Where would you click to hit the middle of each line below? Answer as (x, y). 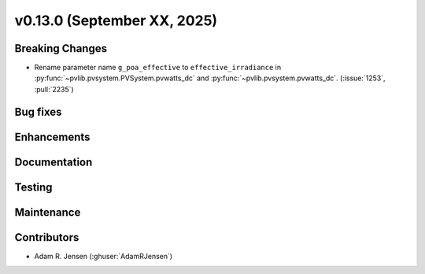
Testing (33, 187)
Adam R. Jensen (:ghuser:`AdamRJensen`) (103, 256)
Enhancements (52, 137)
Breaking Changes (61, 48)
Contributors (47, 237)
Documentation (54, 162)
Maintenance (48, 212)
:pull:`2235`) (54, 89)
